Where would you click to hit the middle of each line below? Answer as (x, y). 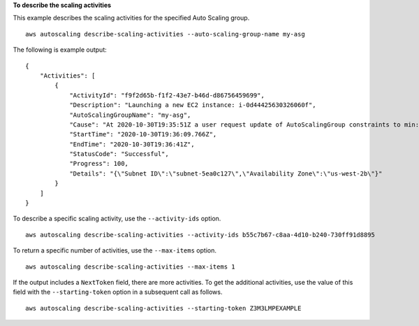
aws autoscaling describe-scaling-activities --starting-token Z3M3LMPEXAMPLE (163, 308)
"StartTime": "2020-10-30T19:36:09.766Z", (143, 134)
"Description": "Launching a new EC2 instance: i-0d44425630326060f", (193, 105)
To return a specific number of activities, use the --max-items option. (115, 250)
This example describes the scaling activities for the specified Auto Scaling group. (131, 18)
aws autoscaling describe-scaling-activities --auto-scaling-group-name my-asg (165, 34)
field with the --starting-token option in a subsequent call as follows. (118, 292)
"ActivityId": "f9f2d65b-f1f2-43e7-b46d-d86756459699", (167, 95)
